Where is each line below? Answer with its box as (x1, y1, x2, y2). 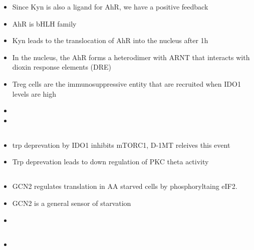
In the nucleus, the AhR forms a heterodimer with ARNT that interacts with (12, 52, 250, 62)
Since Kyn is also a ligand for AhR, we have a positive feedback (12, 2, 208, 12)
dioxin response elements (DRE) (12, 62, 112, 72)
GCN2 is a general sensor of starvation (12, 197, 131, 208)
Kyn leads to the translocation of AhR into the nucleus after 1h (12, 35, 208, 46)
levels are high (12, 88, 57, 99)
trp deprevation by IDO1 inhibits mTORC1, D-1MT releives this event (12, 139, 230, 150)
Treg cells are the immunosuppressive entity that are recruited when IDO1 (12, 78, 241, 89)
